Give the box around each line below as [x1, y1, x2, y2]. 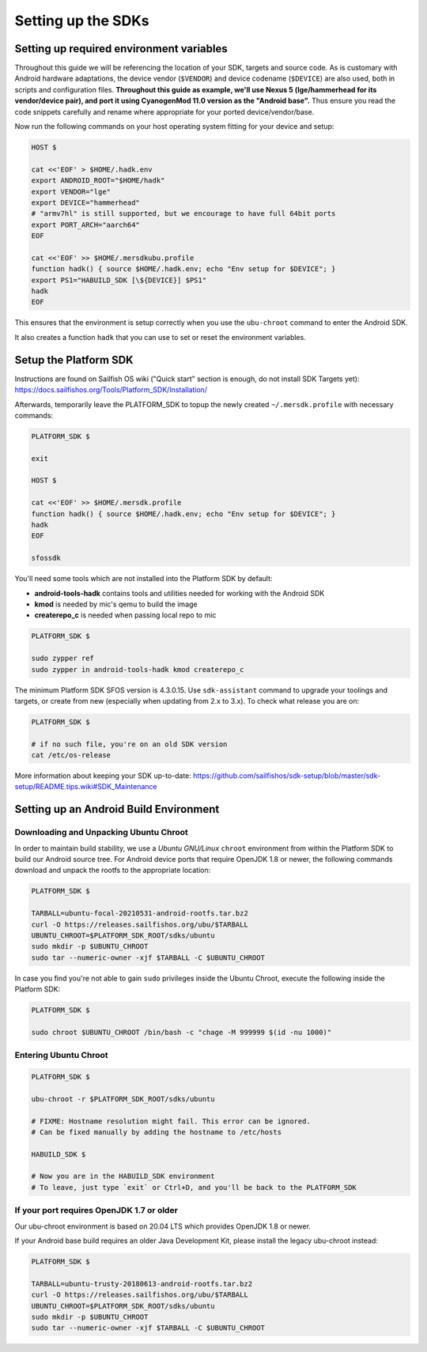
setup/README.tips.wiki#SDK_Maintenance [14, 782, 157, 791]
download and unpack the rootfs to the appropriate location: [14, 866, 211, 875]
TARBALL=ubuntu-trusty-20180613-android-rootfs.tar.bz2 [31, 1279, 253, 1288]
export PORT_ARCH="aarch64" [31, 220, 140, 229]
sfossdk [31, 553, 61, 563]
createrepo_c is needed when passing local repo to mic [34, 610, 217, 620]
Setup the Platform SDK [14, 353, 134, 367]
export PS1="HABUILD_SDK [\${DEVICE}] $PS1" [31, 275, 207, 285]
